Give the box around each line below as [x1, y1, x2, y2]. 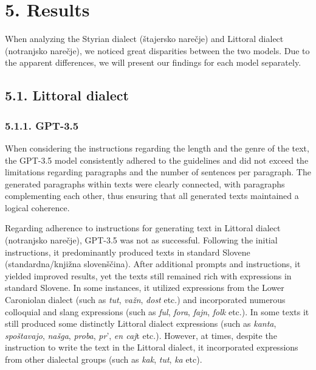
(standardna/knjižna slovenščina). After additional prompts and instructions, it [5, 257, 301, 270]
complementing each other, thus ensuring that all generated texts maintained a [5, 189, 299, 202]
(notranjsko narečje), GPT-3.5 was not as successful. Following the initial [5, 234, 278, 246]
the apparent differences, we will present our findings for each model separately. [5, 56, 301, 69]
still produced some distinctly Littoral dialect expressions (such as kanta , [5, 317, 276, 330]
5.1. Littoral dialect [5, 86, 129, 105]
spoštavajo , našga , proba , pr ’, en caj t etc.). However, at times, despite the [5, 329, 277, 341]
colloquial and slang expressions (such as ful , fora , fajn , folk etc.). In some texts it [5, 305, 309, 318]
